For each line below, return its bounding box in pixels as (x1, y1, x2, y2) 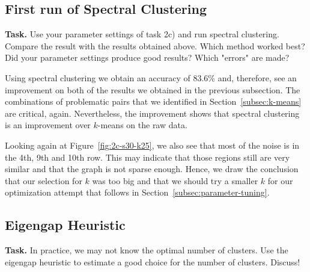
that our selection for (5, 174, 82, 187)
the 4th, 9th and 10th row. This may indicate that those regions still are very (5, 150, 290, 163)
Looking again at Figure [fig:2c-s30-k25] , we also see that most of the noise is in (5, 138, 300, 151)
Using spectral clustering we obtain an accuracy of (5, 71, 190, 84)
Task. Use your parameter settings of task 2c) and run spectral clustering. (5, 28, 279, 40)
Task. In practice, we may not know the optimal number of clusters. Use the (5, 244, 288, 256)
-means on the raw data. (97, 119, 187, 131)
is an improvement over (5, 119, 91, 131)
